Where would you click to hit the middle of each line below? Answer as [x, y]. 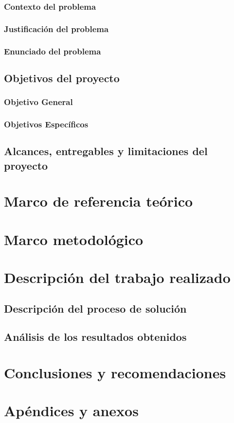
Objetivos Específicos [46, 124]
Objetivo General [38, 102]
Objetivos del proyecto [62, 78]
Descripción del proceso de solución [95, 308]
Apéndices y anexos [71, 411]
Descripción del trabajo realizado [117, 277]
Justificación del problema [56, 28]
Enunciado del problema [53, 51]
